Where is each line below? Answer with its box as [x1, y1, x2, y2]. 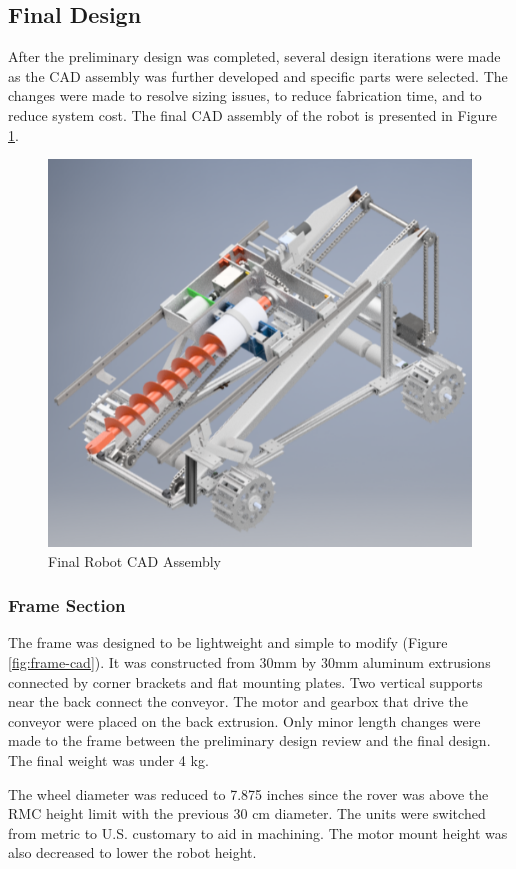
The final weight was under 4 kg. [8, 749, 209, 770]
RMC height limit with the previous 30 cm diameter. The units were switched [8, 803, 486, 824]
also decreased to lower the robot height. [8, 842, 257, 863]
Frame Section [8, 593, 126, 618]
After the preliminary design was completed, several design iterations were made [8, 46, 501, 67]
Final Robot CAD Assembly [48, 550, 222, 571]
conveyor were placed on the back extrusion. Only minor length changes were [8, 710, 481, 731]
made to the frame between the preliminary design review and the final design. [8, 730, 491, 751]
